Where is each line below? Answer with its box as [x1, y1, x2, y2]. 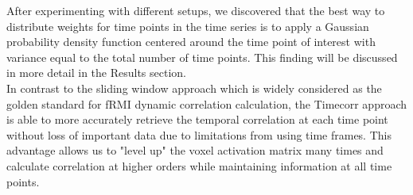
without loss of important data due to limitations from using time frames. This [6, 126, 392, 143]
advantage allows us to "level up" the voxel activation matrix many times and [6, 142, 384, 159]
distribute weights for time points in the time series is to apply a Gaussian [6, 17, 369, 34]
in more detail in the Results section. [6, 64, 187, 81]
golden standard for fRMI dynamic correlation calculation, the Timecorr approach [6, 95, 407, 112]
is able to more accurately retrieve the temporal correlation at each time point [6, 111, 388, 128]
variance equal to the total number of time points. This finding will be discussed [6, 48, 398, 65]
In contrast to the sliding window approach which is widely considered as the [6, 79, 382, 96]
